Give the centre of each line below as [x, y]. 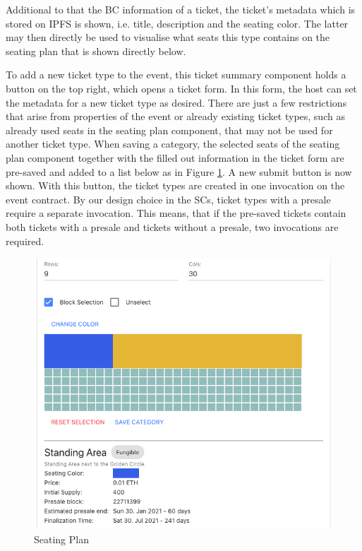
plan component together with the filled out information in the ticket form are [175, 157]
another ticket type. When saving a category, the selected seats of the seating [173, 144]
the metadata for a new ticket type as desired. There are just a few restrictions [176, 102]
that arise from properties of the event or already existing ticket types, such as [175, 116]
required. [25, 241]
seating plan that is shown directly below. [96, 51]
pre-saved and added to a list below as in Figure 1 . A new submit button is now [179, 171]
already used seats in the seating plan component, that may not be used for [169, 130]
